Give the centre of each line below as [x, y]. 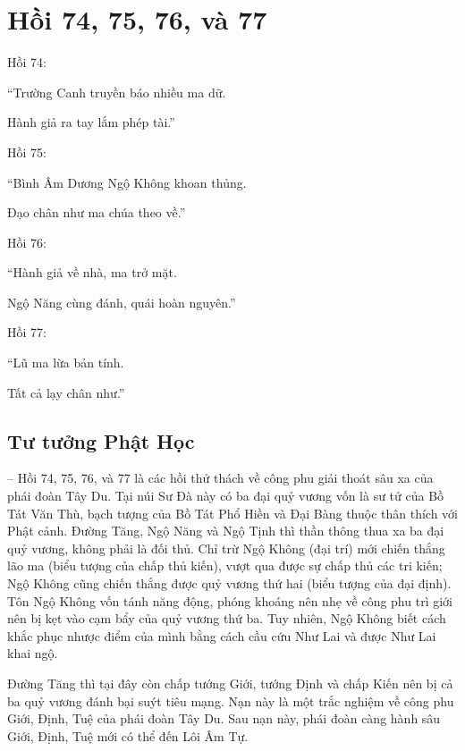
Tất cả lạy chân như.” [66, 392]
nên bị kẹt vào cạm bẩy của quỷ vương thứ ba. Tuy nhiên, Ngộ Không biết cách [227, 618]
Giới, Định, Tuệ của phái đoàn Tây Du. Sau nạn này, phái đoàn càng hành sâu [224, 718]
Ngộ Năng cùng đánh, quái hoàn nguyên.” [122, 302]
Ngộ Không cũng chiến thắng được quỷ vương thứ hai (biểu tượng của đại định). [229, 583]
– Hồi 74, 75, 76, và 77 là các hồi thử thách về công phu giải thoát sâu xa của [220, 478]
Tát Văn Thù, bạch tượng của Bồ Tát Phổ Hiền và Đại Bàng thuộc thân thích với [232, 513]
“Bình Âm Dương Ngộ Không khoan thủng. [127, 182]
